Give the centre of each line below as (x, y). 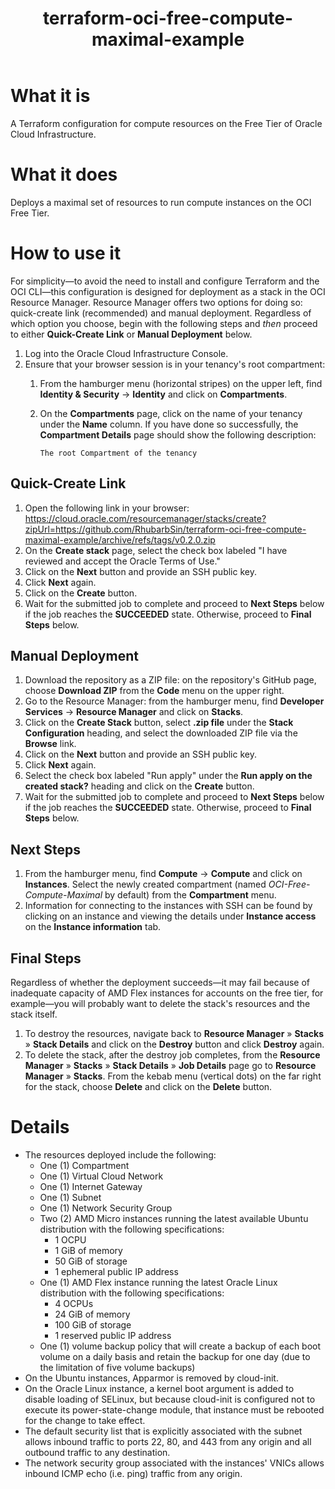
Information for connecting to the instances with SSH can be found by (168, 906)
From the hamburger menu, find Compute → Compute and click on (163, 874)
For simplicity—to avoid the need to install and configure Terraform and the (165, 281)
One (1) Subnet (70, 1197)
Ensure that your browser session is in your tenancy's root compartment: (175, 364)
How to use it (66, 253)
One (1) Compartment (84, 1165)
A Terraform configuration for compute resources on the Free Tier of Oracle (166, 123)
